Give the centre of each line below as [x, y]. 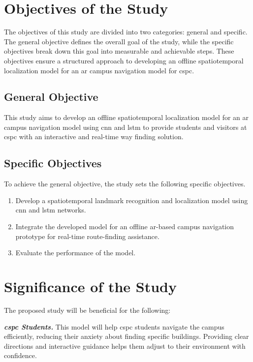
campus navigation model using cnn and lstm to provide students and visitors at [126, 127]
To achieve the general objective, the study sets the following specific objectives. [125, 184]
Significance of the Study [91, 287]
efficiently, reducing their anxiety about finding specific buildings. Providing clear [126, 336]
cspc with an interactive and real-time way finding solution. [94, 136]
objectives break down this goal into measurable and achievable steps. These [119, 51]
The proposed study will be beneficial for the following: [87, 310]
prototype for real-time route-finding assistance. [87, 236]
